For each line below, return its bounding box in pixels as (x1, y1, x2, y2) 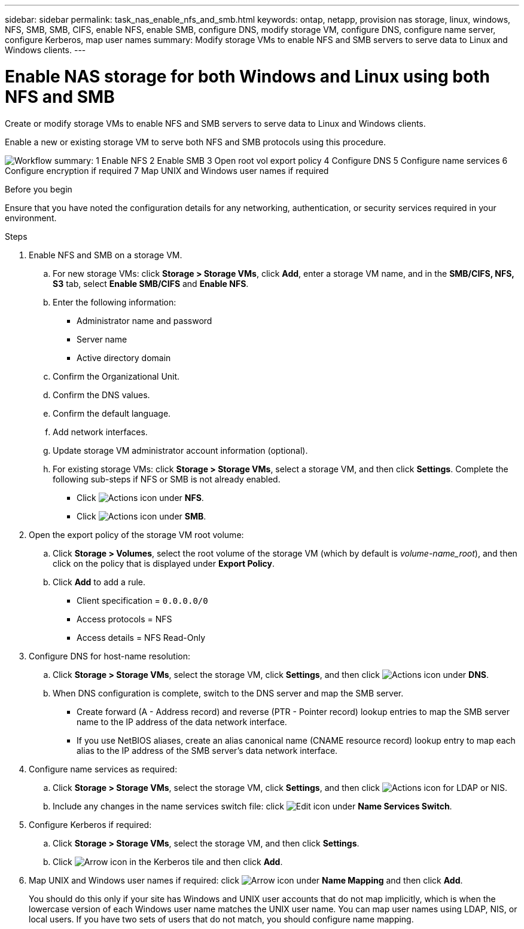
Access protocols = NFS (77, 613, 172, 624)
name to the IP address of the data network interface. (77, 716, 287, 727)
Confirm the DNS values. (53, 389, 150, 400)
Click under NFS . (77, 492, 204, 503)
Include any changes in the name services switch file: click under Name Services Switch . (53, 800, 452, 811)
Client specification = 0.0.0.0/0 (77, 595, 208, 606)
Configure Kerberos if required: (29, 819, 152, 830)
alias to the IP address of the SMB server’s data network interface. (77, 745, 338, 756)
